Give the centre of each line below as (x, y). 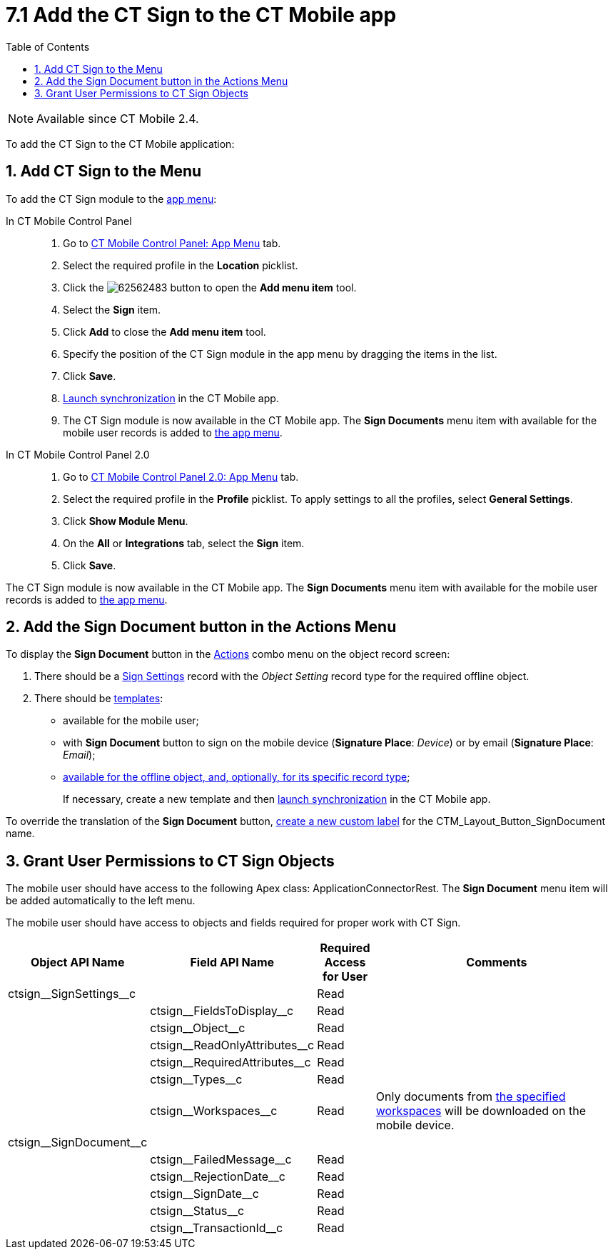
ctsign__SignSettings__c (72, 994)
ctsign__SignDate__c (204, 1194)
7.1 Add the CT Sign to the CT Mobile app (201, 15)
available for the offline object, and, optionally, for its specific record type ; (237, 777)
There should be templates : (99, 699)
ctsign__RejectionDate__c (218, 1177)
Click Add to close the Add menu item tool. (164, 331)
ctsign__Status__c (197, 1211)
